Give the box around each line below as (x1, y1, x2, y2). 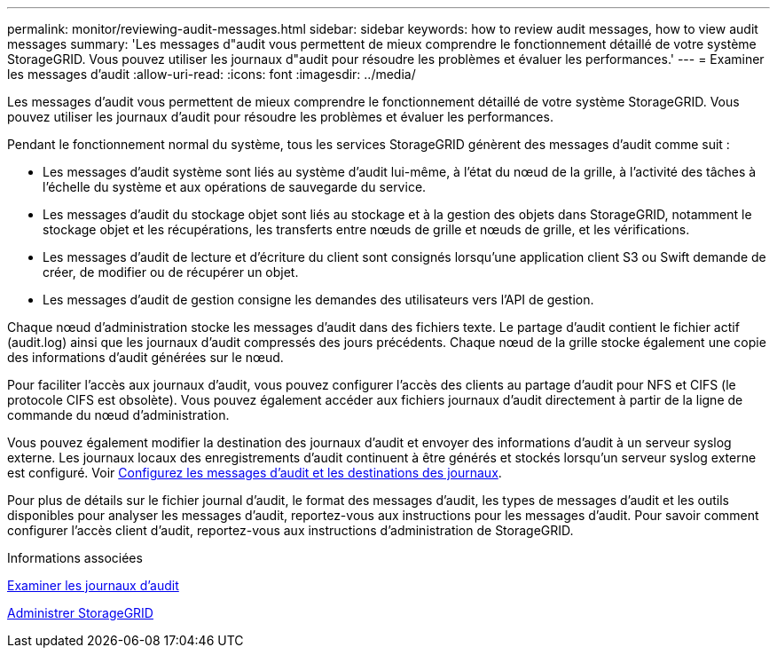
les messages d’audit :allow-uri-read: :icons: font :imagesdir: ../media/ (7, 67, 416, 82)
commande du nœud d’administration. (7, 407, 230, 422)
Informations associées (7, 550, 143, 565)
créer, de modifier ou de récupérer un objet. (43, 264, 299, 280)
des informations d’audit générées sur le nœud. (7, 350, 284, 365)
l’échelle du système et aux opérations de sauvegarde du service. (43, 179, 427, 194)
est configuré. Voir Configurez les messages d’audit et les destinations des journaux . (7, 465, 502, 480)
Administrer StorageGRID (7, 605, 153, 620)
